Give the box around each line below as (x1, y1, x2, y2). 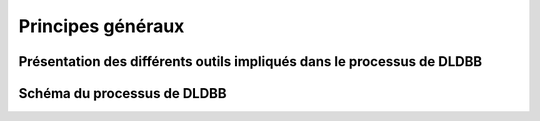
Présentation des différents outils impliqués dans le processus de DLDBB (18, 53, 483, 70)
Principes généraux (18, 15, 185, 37)
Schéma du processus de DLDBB (18, 85, 227, 102)
